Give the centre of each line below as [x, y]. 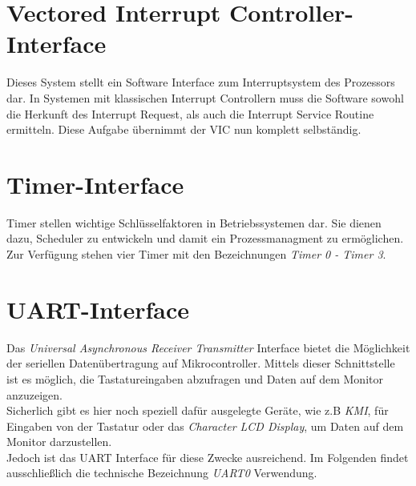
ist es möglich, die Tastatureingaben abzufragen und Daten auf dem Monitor [195, 378]
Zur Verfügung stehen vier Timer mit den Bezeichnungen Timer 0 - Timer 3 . [196, 254]
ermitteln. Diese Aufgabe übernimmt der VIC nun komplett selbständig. [184, 129]
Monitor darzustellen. [59, 442]
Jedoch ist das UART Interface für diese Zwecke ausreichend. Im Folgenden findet [208, 457]
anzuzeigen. [34, 394]
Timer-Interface [95, 184]
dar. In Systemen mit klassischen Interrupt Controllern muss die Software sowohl [205, 97]
